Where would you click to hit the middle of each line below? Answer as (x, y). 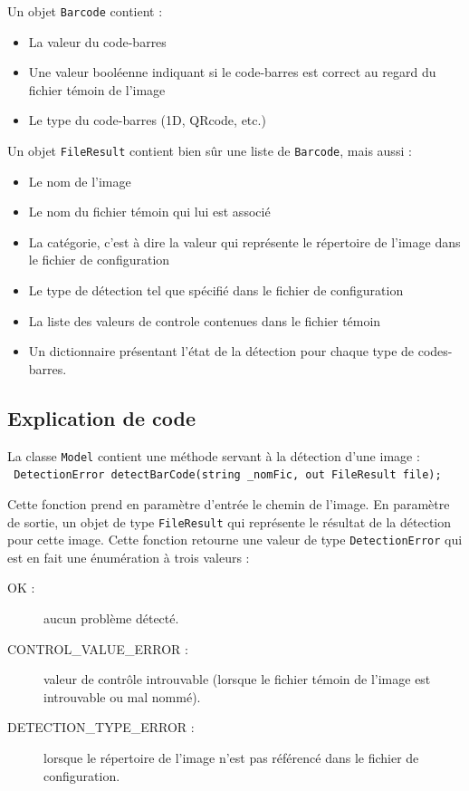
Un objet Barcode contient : (85, 11)
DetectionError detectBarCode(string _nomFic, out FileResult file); (228, 475)
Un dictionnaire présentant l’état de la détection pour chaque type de (221, 351)
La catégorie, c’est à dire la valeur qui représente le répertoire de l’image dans (244, 241)
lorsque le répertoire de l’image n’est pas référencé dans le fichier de (231, 758)
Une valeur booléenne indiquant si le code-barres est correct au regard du (232, 72)
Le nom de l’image (80, 181)
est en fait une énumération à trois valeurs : (129, 557)
